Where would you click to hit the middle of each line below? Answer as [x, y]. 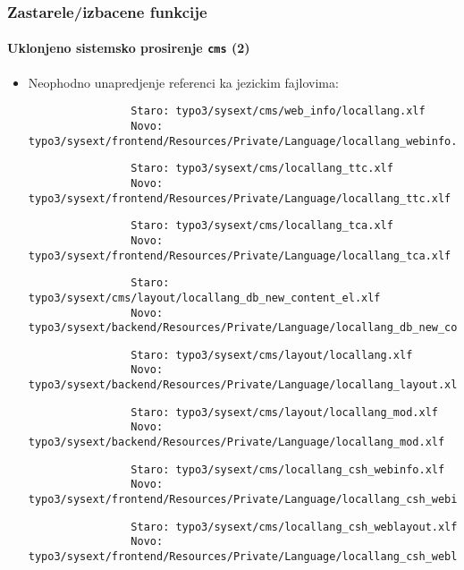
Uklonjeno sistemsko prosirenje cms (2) [129, 48]
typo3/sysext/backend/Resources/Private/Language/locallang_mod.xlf [236, 442]
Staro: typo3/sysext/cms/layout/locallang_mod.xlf [284, 412]
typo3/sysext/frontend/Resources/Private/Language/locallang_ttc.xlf [240, 198]
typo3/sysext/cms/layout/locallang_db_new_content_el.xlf [204, 298]
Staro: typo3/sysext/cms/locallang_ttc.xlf [262, 169]
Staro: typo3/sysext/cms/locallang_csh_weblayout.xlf [294, 527]
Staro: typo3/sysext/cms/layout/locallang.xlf [272, 355]
